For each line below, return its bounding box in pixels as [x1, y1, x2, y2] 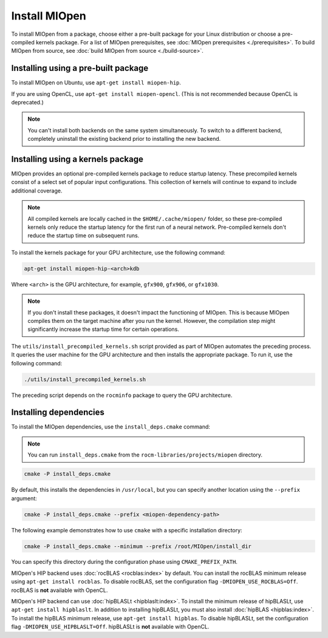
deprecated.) [11, 99, 44, 106]
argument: [11, 495, 38, 502]
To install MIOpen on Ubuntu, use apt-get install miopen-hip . [11, 79, 182, 86]
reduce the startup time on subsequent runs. [27, 232, 140, 239]
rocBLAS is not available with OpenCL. [11, 586, 108, 594]
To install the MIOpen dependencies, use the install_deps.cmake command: [11, 423, 211, 430]
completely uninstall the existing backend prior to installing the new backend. [27, 135, 221, 143]
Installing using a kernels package [11, 154, 144, 164]
